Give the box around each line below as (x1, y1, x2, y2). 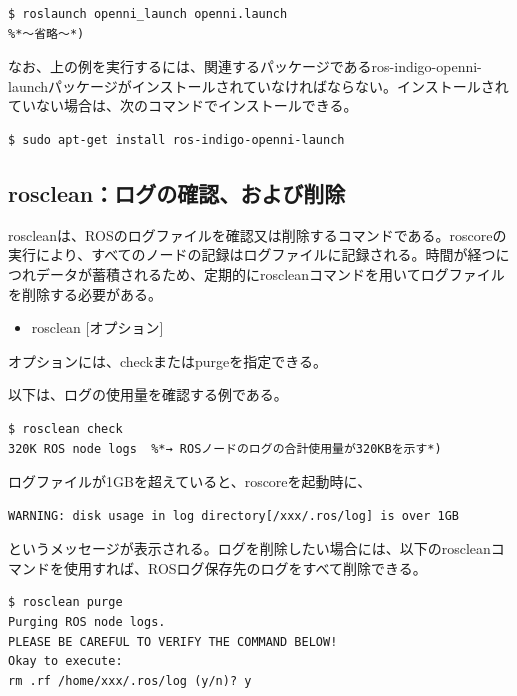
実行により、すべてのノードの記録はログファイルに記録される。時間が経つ (8, 244, 496, 265)
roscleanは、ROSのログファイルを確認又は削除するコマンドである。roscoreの (8, 224, 507, 245)
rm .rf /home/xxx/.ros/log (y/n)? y (8, 673, 252, 688)
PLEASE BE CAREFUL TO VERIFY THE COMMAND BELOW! (8, 634, 338, 649)
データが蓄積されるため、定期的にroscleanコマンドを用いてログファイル (35, 263, 505, 284)
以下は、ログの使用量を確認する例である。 (8, 384, 288, 405)
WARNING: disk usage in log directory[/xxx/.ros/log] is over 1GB (8, 508, 460, 523)
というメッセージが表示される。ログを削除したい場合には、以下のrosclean (8, 538, 491, 559)
